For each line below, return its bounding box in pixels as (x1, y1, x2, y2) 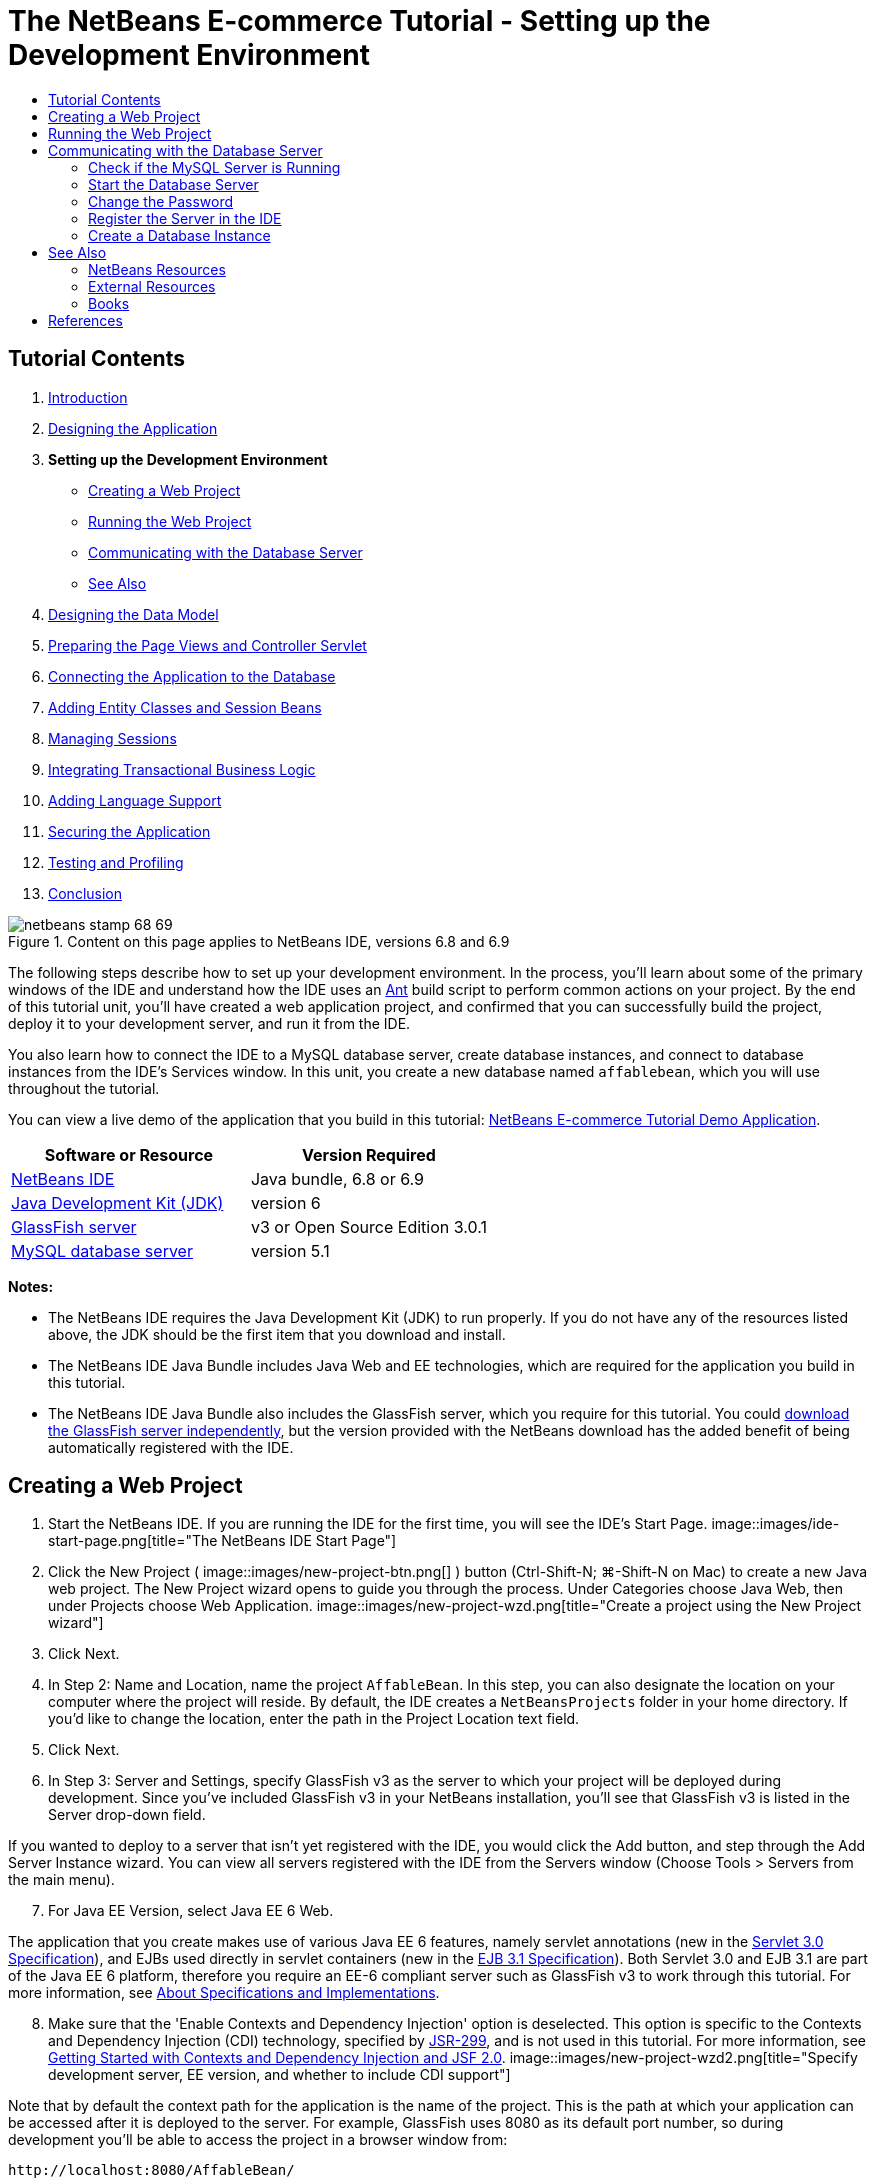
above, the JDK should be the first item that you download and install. (48, 1325, 506, 1343)
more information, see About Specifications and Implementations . (8, 1984, 440, 2002)
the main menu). (8, 1871, 115, 1889)
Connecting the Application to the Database (48, 667, 336, 685)
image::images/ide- (711, 1515, 840, 1533)
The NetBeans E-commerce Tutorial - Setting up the (8, 4, 711, 38)
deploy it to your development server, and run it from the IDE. (8, 1014, 411, 1032)
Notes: (8, 1277, 54, 1295)
